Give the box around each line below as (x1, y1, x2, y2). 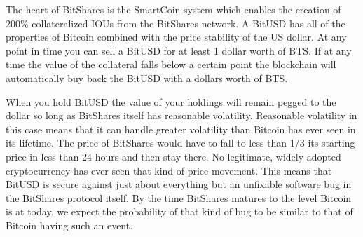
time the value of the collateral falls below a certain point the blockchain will (6, 57, 336, 72)
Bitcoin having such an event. (6, 217, 133, 232)
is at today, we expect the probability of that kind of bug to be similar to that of (6, 204, 353, 219)
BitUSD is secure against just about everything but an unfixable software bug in (6, 177, 352, 191)
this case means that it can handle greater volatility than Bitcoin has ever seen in (6, 121, 356, 136)
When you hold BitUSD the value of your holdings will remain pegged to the (6, 94, 336, 109)
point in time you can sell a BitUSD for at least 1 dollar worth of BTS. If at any (6, 43, 352, 57)
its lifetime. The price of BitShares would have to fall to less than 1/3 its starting (6, 135, 355, 150)
